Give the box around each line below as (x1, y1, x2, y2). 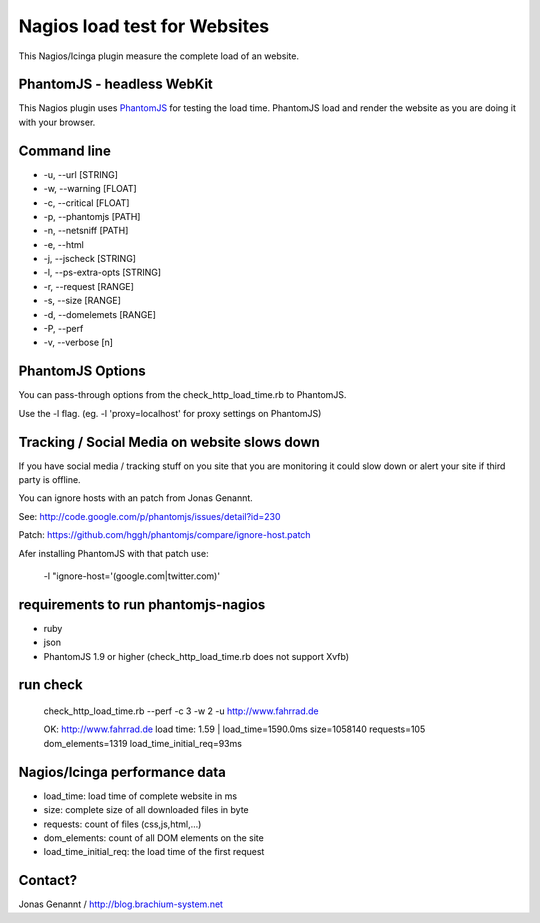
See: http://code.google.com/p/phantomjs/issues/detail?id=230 (18, 510, 281, 522)
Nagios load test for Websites (18, 15, 270, 37)
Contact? (18, 872, 78, 889)
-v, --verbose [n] (43, 336, 114, 349)
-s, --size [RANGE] (43, 295, 122, 307)
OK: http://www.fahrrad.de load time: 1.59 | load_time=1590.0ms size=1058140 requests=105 (43, 723, 426, 735)
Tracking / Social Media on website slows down (18, 433, 320, 450)
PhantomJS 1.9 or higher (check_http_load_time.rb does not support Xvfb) (43, 650, 350, 662)
